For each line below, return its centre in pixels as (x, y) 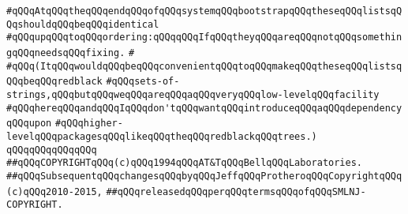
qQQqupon (29, 124)
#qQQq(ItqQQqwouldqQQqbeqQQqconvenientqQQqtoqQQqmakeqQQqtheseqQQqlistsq (204, 66)
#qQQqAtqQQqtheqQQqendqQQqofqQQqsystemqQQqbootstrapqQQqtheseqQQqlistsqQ (204, 11)
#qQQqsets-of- (143, 82)
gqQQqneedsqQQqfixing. (66, 53)
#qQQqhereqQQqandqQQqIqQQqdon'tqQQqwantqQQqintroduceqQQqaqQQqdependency (204, 108)
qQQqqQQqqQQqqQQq (52, 150)
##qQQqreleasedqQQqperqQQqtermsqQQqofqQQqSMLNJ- (236, 191)
